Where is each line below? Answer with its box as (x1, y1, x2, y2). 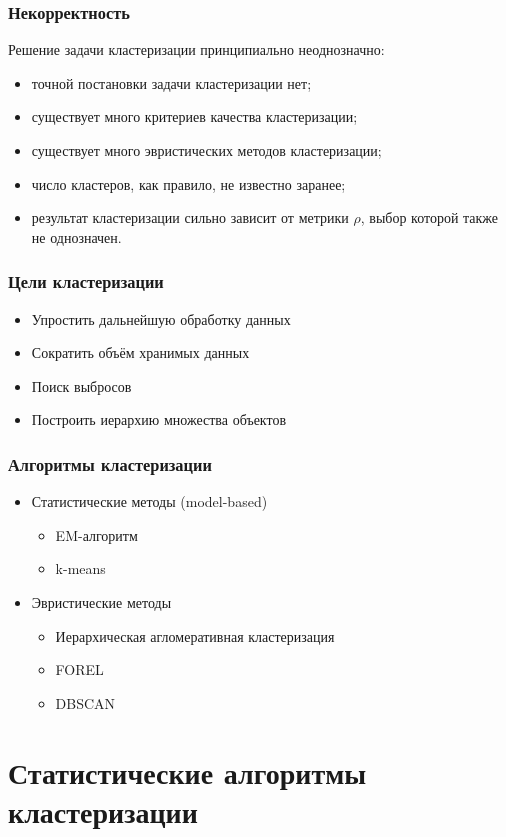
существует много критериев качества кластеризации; (31, 106, 358, 127)
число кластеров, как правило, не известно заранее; (31, 173, 346, 194)
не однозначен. (31, 226, 122, 247)
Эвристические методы (31, 591, 172, 612)
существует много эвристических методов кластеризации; (31, 140, 382, 160)
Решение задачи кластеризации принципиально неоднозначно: (8, 39, 385, 60)
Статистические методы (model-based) (31, 491, 268, 512)
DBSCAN (55, 692, 116, 713)
